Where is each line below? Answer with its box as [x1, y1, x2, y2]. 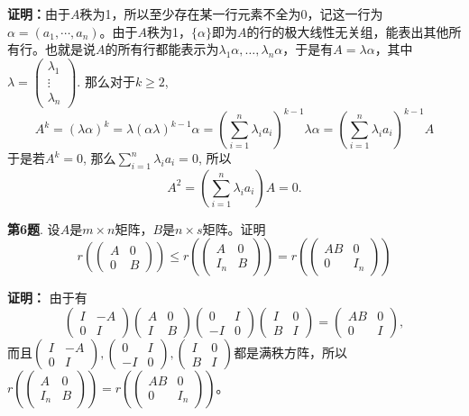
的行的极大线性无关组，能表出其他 [246, 22, 449, 41]
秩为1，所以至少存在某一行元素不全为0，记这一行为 [79, 5, 383, 23]
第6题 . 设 [7, 219, 60, 238]
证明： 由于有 [7, 288, 87, 307]
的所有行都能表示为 [105, 40, 219, 59]
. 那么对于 [77, 71, 135, 90]
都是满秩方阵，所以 [234, 343, 348, 362]
